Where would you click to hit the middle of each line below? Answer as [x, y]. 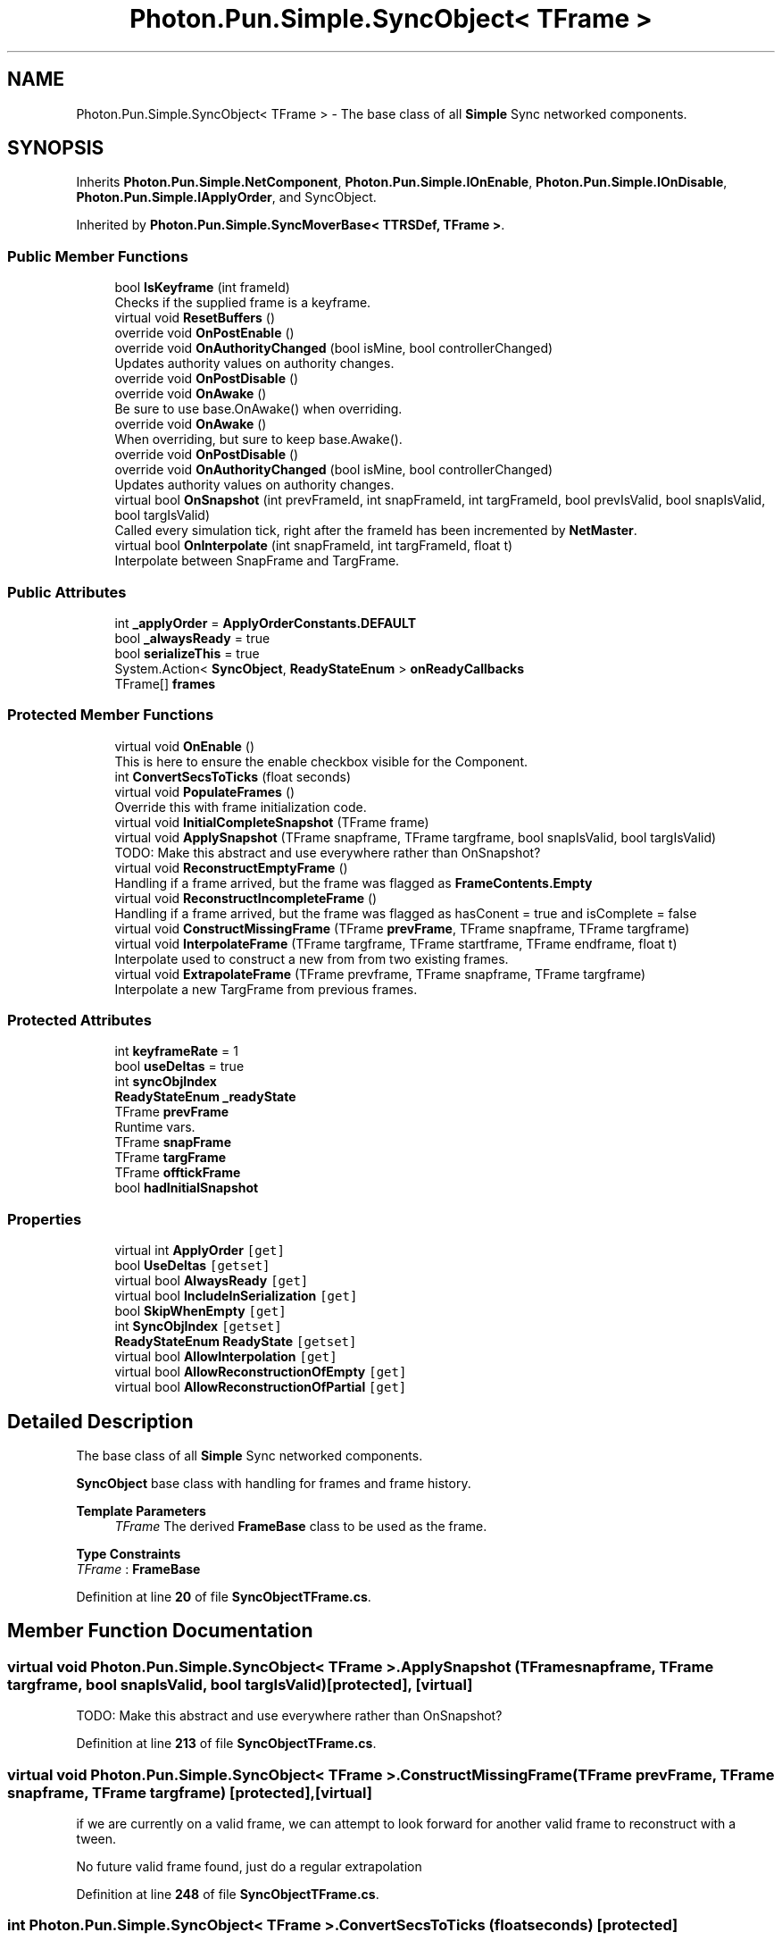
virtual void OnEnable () [185, 746]
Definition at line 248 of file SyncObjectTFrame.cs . [228, 1894]
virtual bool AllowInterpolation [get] [226, 1357]
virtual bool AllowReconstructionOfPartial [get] [261, 1387]
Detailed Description [100, 1421]
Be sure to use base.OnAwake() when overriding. [258, 409]
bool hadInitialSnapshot [187, 1188]
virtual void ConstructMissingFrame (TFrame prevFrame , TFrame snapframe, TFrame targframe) [402, 928]
